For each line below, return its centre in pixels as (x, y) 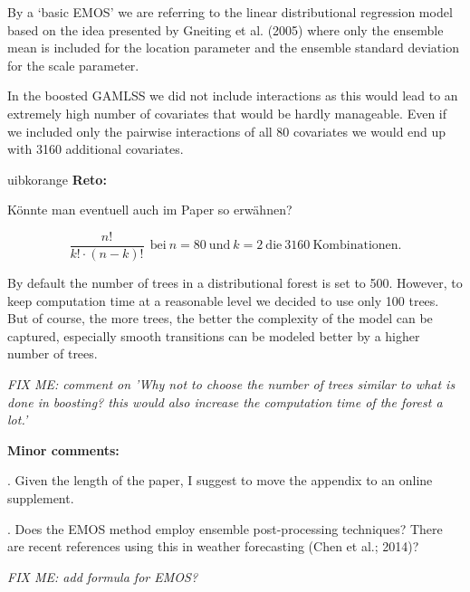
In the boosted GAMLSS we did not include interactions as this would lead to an (233, 95)
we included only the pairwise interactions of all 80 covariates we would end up (227, 131)
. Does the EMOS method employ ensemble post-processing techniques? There (225, 528)
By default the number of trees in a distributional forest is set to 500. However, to (235, 282)
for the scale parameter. (73, 65)
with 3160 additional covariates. (96, 149)
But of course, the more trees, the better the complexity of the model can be (220, 318)
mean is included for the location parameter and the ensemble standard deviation (233, 48)
